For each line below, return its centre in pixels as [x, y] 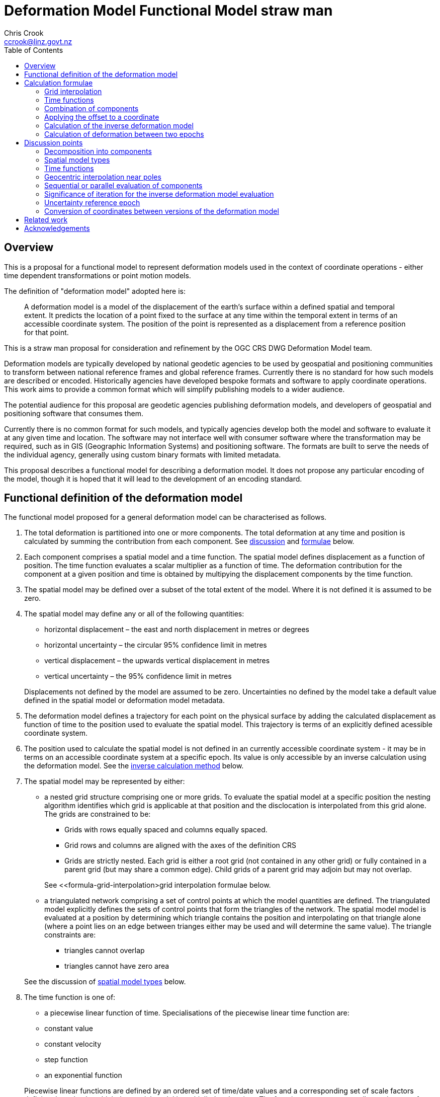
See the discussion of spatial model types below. [105, 982]
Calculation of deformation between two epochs [124, 134]
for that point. [47, 332]
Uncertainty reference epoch [92, 202]
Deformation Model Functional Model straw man [168, 11]
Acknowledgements [57, 228]
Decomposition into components [98, 151]
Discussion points [54, 142]
